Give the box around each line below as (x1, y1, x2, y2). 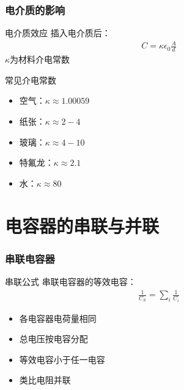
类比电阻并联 (19, 373, 71, 386)
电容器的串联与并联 (5, 213, 160, 238)
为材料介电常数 (10, 53, 70, 66)
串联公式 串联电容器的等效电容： (5, 275, 136, 287)
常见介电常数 (5, 73, 56, 86)
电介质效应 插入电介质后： (5, 26, 111, 39)
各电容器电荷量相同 (19, 311, 97, 324)
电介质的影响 (5, 2, 65, 17)
